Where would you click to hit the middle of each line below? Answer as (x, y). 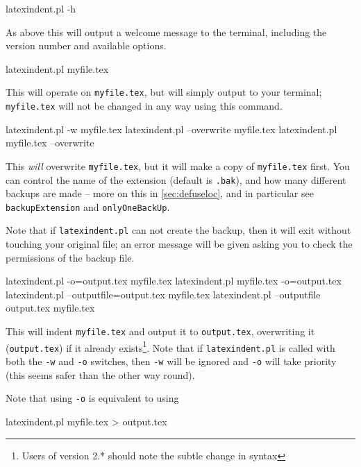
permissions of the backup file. (70, 257)
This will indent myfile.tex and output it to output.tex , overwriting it (160, 331)
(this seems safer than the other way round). (100, 374)
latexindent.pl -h (41, 8)
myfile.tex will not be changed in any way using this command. (144, 106)
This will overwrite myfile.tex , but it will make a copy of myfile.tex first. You (178, 165)
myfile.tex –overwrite (50, 143)
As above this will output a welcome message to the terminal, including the (166, 32)
